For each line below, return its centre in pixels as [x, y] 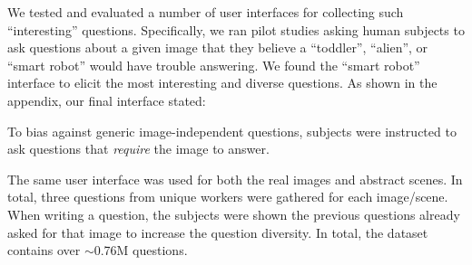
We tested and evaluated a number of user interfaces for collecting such [206, 12]
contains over [44, 250]
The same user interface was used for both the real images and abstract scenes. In [235, 179]
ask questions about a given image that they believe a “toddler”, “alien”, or [218, 47]
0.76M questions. [141, 250]
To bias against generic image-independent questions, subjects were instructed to [232, 131]
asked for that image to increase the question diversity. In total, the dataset [218, 232]
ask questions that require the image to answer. [138, 149]
